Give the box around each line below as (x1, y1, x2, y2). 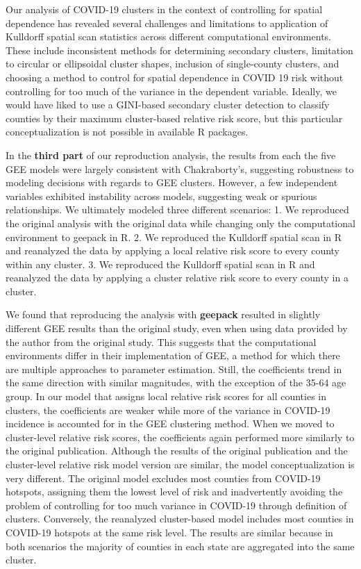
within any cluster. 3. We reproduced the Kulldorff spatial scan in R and (6, 256, 315, 271)
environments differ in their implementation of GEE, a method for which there (6, 348, 340, 363)
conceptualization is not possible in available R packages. (6, 124, 249, 139)
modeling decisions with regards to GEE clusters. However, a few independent (6, 175, 338, 190)
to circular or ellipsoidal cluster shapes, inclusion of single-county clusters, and (6, 56, 339, 71)
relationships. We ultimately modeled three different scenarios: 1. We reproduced (6, 202, 349, 217)
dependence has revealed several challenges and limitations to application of (6, 15, 328, 30)
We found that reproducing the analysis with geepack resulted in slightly (6, 307, 321, 322)
